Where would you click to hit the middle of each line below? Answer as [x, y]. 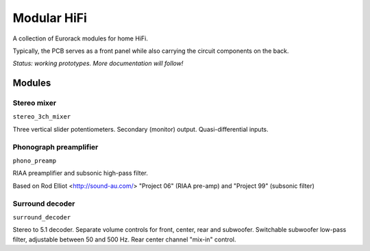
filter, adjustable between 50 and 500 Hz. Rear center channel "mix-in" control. [124, 239]
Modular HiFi [50, 18]
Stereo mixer [35, 103]
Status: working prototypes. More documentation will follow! [98, 63]
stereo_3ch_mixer [42, 117]
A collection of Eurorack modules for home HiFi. [81, 38]
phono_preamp [35, 161]
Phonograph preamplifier [56, 147]
